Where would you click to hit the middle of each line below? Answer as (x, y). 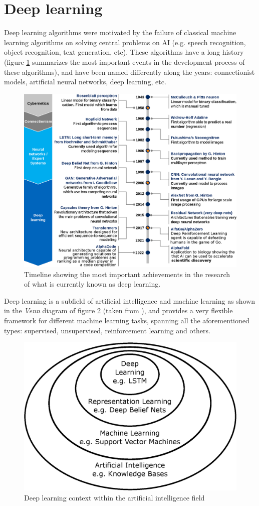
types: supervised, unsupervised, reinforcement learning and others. (107, 330)
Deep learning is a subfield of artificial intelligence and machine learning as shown (130, 300)
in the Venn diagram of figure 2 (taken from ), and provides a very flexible (118, 310)
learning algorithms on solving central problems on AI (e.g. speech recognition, (125, 42)
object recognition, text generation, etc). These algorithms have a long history (124, 52)
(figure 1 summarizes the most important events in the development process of (124, 61)
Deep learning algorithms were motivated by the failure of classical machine (120, 32)
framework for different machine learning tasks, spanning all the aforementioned (127, 320)
